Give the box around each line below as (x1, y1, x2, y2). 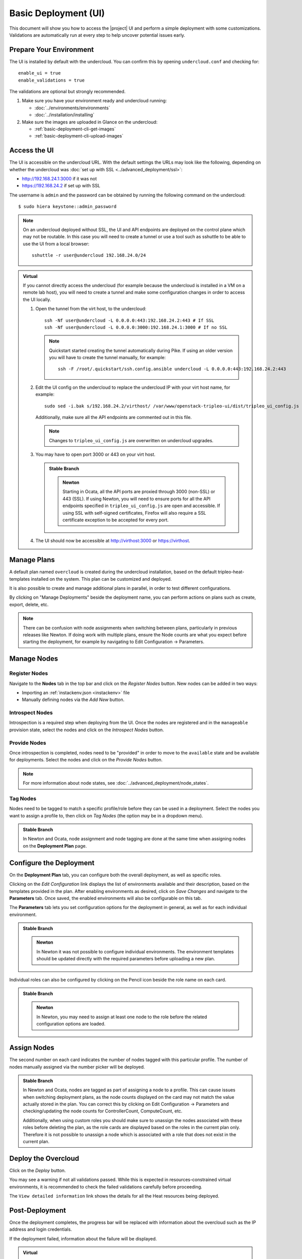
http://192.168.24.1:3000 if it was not (22, 176, 97, 182)
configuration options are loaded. (36, 1021, 106, 1027)
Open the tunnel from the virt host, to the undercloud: (35, 306, 146, 312)
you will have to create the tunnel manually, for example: (49, 355, 166, 361)
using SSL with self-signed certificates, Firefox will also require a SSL (62, 510, 206, 516)
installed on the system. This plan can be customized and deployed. (31, 576, 172, 582)
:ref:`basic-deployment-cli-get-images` (34, 126, 116, 132)
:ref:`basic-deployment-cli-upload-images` (34, 133, 123, 139)
